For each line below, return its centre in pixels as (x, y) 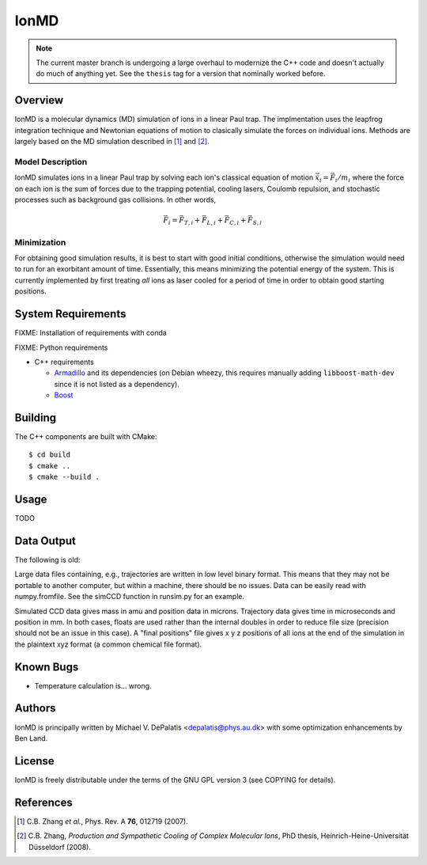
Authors (35, 708)
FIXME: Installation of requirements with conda (91, 333)
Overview (39, 100)
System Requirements (70, 314)
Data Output (45, 541)
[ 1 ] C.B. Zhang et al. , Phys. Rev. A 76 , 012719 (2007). (103, 821)
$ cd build (50, 455)
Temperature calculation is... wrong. (93, 685)
